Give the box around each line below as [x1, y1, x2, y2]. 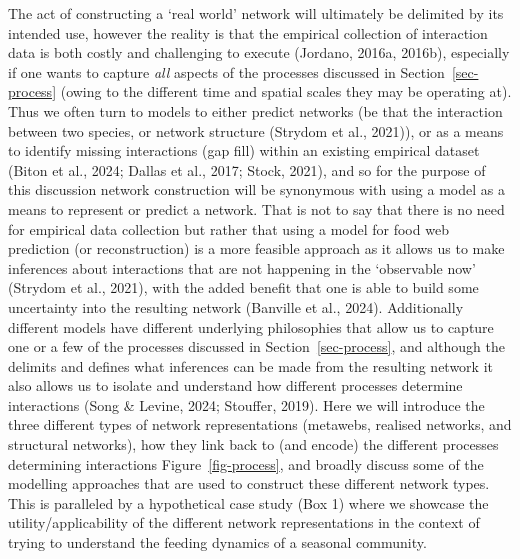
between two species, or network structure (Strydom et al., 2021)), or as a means [8, 120, 504, 141]
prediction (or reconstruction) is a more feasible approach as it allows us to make [8, 238, 505, 259]
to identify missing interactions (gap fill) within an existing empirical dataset [8, 140, 480, 161]
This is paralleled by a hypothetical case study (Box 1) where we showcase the [8, 492, 489, 513]
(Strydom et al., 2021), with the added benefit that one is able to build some [8, 277, 479, 298]
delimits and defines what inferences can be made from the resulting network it [8, 355, 494, 376]
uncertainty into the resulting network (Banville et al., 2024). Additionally [8, 296, 464, 317]
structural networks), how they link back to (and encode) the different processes [8, 434, 499, 455]
